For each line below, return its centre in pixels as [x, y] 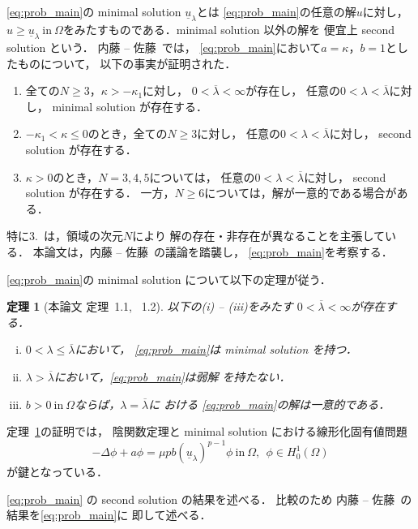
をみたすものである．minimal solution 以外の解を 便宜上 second [228, 30]
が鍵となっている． [57, 472]
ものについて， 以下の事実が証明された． [127, 63]
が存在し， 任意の [293, 90]
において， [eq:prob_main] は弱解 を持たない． [172, 376]
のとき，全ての [128, 133]
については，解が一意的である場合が [301, 193]
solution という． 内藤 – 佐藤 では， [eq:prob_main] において [164, 47]
